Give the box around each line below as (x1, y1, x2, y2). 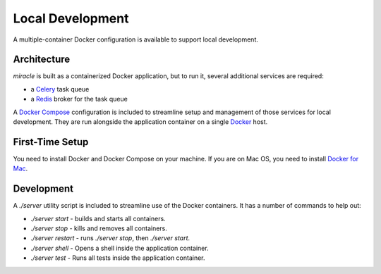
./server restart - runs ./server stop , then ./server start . (30, 234, 190, 242)
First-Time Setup (13, 136, 89, 148)
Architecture (13, 54, 71, 66)
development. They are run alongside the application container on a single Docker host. (13, 118, 268, 126)
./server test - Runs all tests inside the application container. (30, 254, 205, 262)
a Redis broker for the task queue (30, 95, 128, 104)
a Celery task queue (30, 85, 90, 93)
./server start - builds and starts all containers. (30, 214, 166, 223)
